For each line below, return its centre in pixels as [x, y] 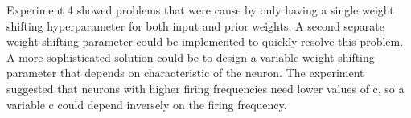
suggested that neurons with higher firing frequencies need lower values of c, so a [205, 88]
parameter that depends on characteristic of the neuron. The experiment [185, 73]
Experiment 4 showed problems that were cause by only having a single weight [200, 10]
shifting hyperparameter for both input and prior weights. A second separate [196, 25]
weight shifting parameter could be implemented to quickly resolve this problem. [205, 41]
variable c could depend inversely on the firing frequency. [147, 104]
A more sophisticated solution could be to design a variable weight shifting [191, 57]
